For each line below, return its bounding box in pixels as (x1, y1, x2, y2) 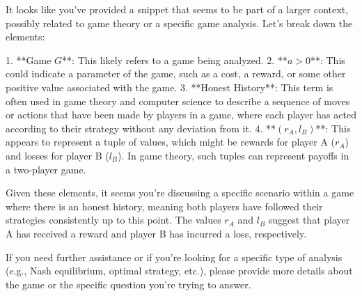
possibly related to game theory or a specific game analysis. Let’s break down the (6, 15, 353, 30)
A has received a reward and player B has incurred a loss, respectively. (6, 226, 307, 240)
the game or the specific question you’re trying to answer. (6, 276, 251, 291)
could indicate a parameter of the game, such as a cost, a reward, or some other (6, 66, 346, 81)
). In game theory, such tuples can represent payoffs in (118, 148, 349, 162)
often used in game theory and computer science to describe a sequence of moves (6, 93, 350, 108)
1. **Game (6, 52, 52, 67)
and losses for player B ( (6, 148, 109, 162)
